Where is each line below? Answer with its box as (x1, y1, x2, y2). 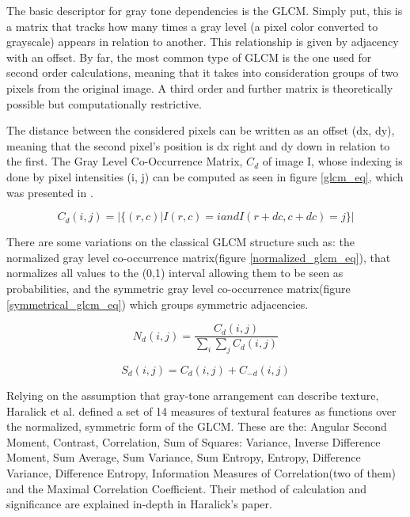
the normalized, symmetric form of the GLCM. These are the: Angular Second (6, 418, 387, 435)
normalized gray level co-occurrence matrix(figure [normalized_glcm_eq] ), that (6, 249, 391, 265)
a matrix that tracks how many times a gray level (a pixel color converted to (6, 17, 378, 34)
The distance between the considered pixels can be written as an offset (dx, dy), (6, 122, 395, 139)
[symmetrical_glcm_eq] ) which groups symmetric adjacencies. (6, 295, 309, 312)
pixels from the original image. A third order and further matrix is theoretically (6, 79, 393, 96)
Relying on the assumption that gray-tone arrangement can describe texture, (6, 386, 379, 403)
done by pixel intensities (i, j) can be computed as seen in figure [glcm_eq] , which (6, 168, 404, 184)
